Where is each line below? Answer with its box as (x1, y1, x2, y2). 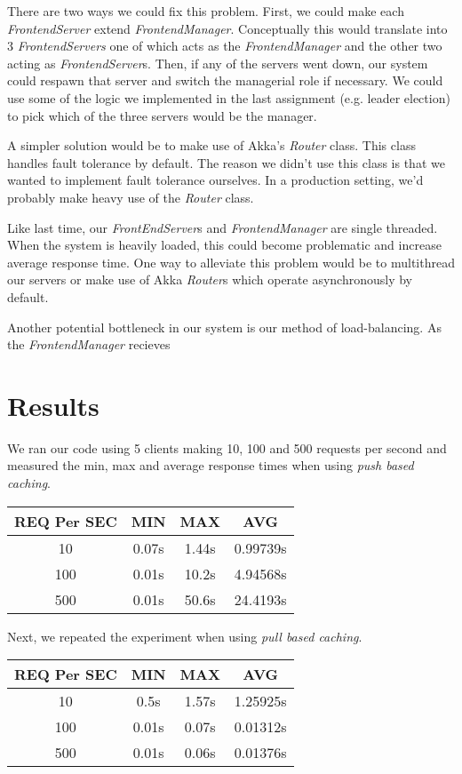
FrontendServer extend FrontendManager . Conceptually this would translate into (7, 19, 448, 37)
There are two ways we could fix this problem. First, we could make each (7, 2, 404, 20)
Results (7, 387, 100, 423)
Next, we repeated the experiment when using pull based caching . (7, 626, 362, 645)
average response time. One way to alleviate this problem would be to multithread (7, 252, 455, 271)
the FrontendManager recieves (7, 335, 171, 354)
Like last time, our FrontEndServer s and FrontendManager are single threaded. (7, 218, 438, 236)
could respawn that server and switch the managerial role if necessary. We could (7, 71, 443, 90)
